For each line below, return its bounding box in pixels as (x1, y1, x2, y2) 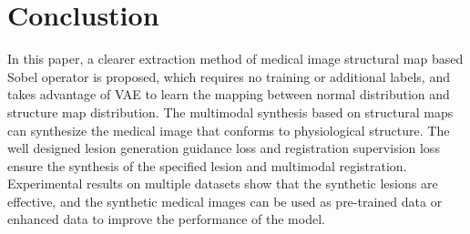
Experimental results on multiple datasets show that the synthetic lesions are (7, 174, 438, 193)
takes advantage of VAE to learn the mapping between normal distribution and (7, 85, 450, 104)
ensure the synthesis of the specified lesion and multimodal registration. (7, 156, 407, 175)
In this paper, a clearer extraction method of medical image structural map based (7, 49, 464, 68)
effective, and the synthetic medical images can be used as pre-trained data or (7, 191, 443, 210)
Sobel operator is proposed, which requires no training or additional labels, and (7, 66, 450, 86)
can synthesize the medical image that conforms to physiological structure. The (7, 120, 450, 139)
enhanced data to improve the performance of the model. (7, 209, 325, 229)
